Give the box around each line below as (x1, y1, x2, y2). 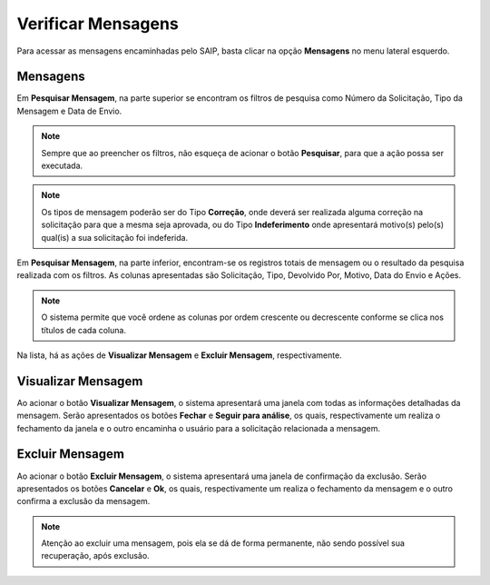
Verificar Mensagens (16, 14, 179, 34)
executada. (41, 160, 83, 172)
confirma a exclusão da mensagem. (16, 496, 151, 507)
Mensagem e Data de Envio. (16, 105, 122, 116)
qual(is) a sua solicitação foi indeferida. (41, 232, 189, 243)
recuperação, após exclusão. (41, 550, 150, 561)
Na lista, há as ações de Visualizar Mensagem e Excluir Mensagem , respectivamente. (16, 350, 342, 361)
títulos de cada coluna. (41, 324, 127, 335)
